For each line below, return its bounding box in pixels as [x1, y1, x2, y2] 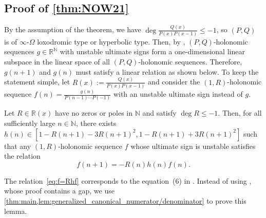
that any [4, 140, 31, 151]
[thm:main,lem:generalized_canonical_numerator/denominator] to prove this [4, 195, 246, 206]
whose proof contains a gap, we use [4, 185, 115, 196]
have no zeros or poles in [54, 107, 133, 118]
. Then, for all [218, 107, 262, 118]
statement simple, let [4, 76, 70, 87]
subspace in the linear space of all [4, 56, 110, 67]
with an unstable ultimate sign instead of [113, 89, 243, 99]
